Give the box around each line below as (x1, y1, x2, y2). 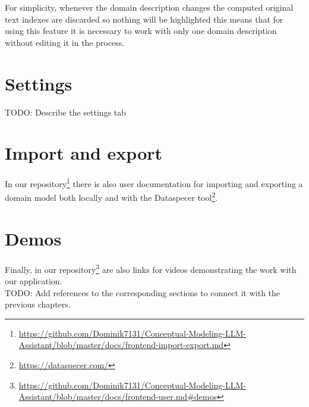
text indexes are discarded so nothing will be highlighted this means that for (5, 13, 283, 25)
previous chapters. (5, 298, 71, 310)
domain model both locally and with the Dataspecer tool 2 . (5, 189, 218, 204)
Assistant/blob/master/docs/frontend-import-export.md (18, 338, 224, 351)
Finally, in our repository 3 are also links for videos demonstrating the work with (5, 261, 297, 275)
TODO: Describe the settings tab (5, 105, 127, 118)
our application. (5, 275, 62, 287)
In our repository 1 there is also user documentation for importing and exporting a (5, 176, 303, 189)
